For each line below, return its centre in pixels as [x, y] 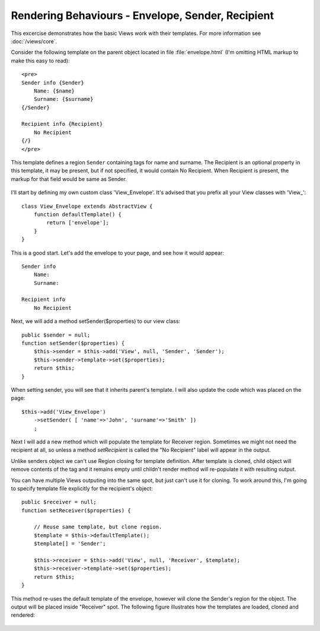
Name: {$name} [54, 91]
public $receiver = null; [59, 502]
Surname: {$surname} [63, 99]
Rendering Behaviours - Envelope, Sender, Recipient [143, 15]
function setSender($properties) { [73, 343]
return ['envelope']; [78, 223]
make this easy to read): [41, 61]
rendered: [23, 615]
